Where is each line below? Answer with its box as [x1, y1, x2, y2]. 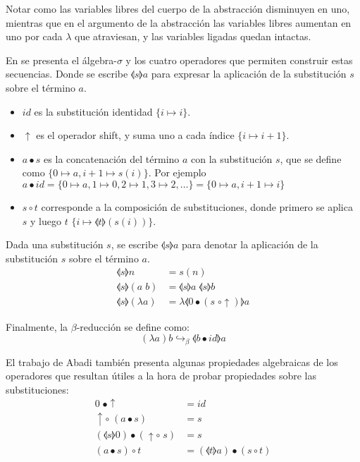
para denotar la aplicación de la [181, 237, 318, 252]
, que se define [280, 151, 342, 166]
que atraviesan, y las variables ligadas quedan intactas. [75, 29, 311, 44]
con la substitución [191, 151, 273, 166]
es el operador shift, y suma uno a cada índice [36, 128, 235, 142]
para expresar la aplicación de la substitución [151, 66, 347, 81]
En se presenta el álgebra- [6, 52, 117, 67]
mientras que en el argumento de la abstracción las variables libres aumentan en [6, 15, 352, 30]
